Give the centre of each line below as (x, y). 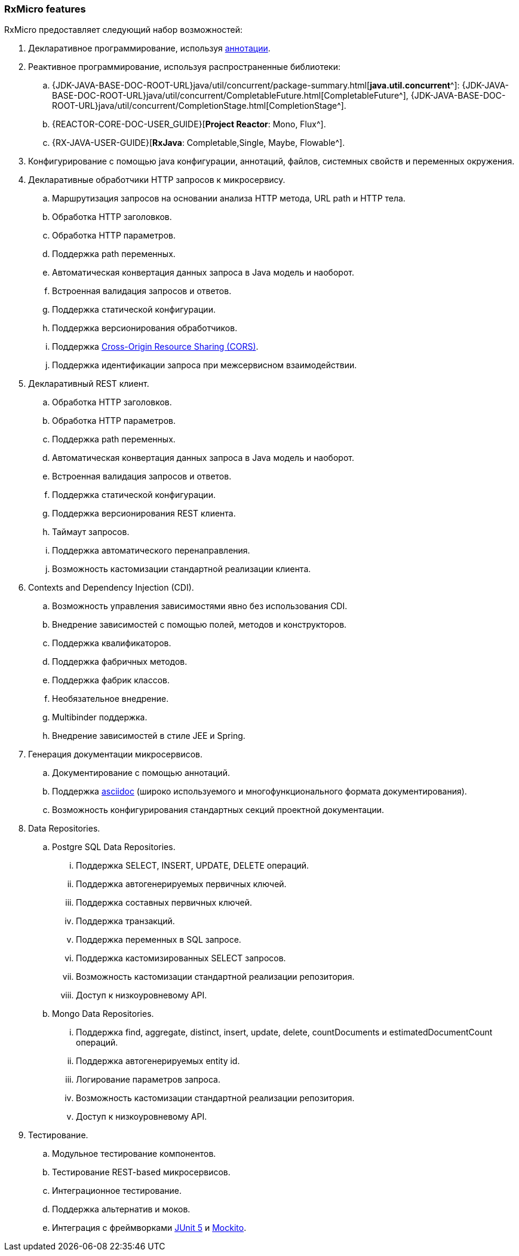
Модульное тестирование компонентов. (134, 1154)
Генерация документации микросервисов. (115, 754)
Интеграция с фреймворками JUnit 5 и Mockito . (149, 1228)
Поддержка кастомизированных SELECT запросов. (181, 958)
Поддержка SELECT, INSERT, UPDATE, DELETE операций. (193, 866)
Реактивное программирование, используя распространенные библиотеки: (184, 67)
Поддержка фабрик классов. (111, 680)
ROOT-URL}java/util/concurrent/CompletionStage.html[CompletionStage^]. (199, 106)
